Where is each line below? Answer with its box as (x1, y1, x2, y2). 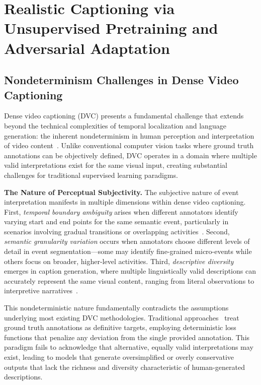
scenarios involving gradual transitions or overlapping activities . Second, (4, 226, 230, 236)
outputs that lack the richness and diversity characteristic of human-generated (4, 361, 245, 372)
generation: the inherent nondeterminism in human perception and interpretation (4, 130, 254, 141)
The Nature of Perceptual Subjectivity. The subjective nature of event (4, 186, 239, 197)
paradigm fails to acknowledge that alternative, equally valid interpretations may (4, 342, 253, 352)
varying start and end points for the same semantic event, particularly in (4, 216, 229, 227)
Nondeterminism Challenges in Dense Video (4, 72, 239, 88)
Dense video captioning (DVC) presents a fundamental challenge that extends (4, 110, 244, 121)
